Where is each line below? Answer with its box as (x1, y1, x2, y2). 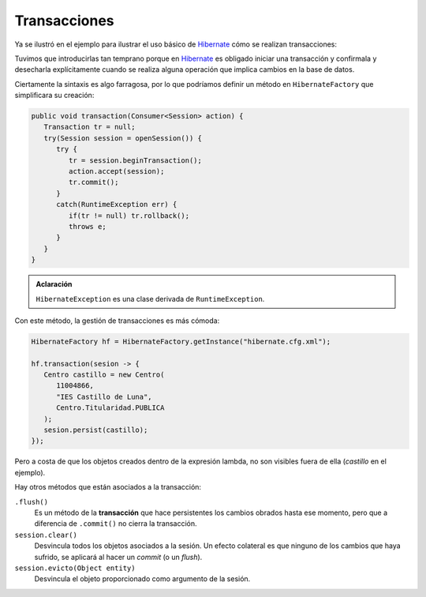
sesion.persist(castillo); (43, 426, 148, 434)
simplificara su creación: (14, 91, 95, 100)
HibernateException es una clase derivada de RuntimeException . (35, 294, 265, 303)
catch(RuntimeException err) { (56, 200, 177, 209)
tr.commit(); (68, 178, 119, 187)
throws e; (68, 222, 106, 231)
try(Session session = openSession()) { (43, 133, 203, 142)
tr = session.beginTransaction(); (68, 156, 203, 165)
